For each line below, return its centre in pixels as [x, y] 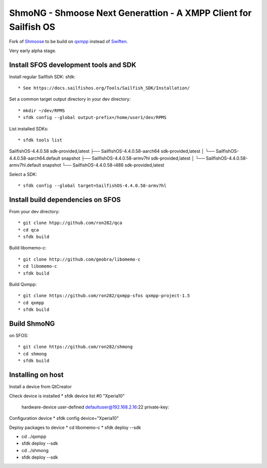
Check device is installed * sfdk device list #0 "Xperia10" [67, 396]
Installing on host [36, 375]
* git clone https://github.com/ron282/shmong [75, 347]
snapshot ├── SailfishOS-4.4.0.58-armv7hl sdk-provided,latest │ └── [133, 158]
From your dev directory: [34, 211]
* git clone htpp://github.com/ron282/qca [70, 223]
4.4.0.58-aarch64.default [35, 158]
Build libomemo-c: [28, 248]
